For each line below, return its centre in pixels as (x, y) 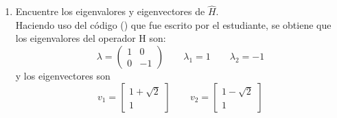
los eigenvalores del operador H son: (91, 38)
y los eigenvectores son (63, 75)
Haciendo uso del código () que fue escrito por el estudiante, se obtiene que (173, 24)
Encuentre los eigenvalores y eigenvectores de (110, 11)
